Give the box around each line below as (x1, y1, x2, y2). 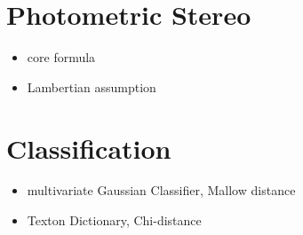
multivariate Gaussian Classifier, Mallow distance (27, 181, 296, 200)
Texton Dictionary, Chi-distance (27, 211, 202, 230)
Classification (6, 129, 171, 166)
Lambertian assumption (27, 77, 156, 96)
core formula (27, 48, 96, 67)
